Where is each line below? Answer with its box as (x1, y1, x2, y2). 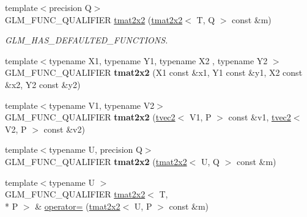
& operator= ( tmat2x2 (35, 199, 120, 212)
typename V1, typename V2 (49, 98, 155, 111)
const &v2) (43, 122, 85, 135)
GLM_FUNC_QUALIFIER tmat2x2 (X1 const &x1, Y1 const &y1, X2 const (5, 66, 303, 79)
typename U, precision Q (49, 143, 142, 156)
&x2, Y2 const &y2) (5, 78, 81, 90)
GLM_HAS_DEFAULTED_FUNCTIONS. (5, 34, 168, 46)
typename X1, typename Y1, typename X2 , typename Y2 (49, 54, 268, 67)
